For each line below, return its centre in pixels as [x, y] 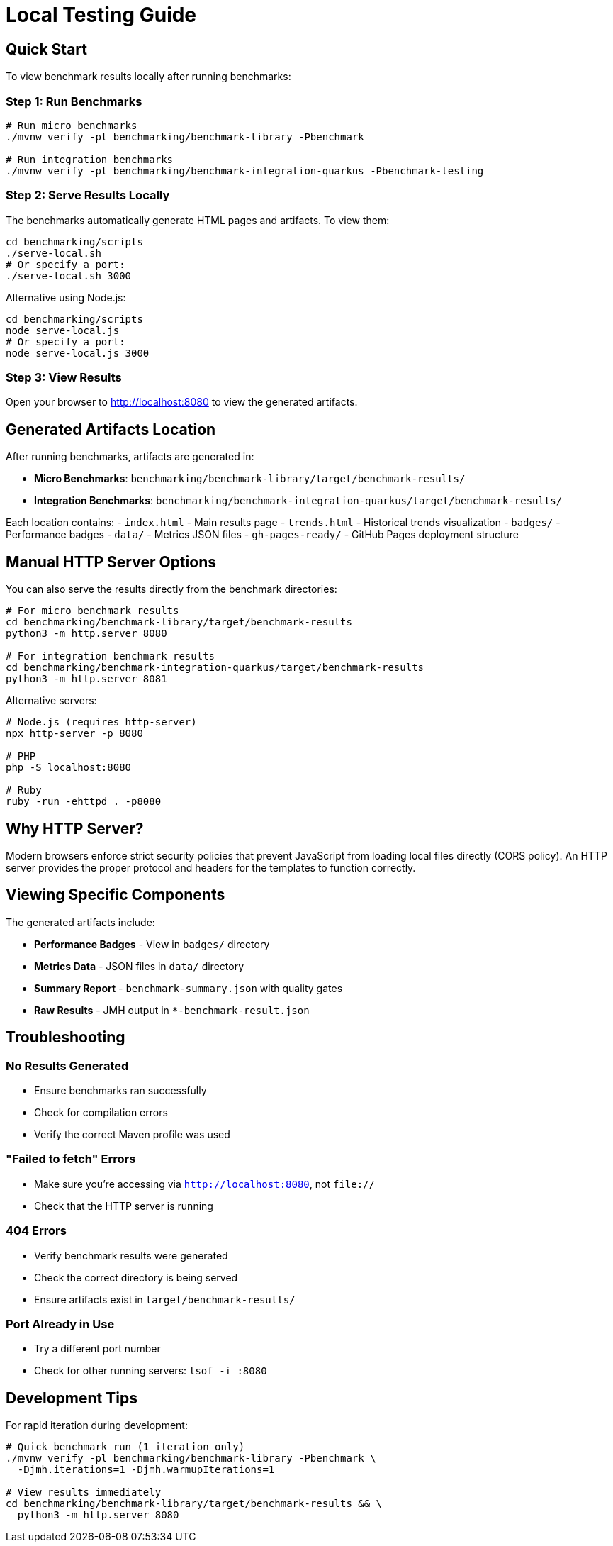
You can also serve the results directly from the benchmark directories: [171, 589]
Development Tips [72, 1398]
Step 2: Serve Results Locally [88, 195]
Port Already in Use [60, 1324]
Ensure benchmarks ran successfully [120, 1091]
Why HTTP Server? [75, 828]
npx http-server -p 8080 [74, 734]
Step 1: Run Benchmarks [74, 101]
